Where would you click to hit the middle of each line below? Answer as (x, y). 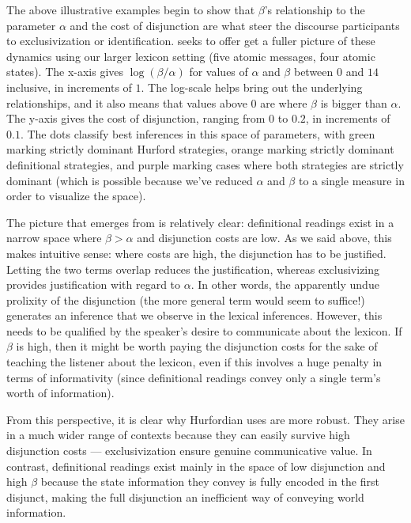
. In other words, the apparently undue (285, 284)
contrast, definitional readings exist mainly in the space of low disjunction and (196, 466)
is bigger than (354, 102)
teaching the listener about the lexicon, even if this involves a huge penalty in (194, 362)
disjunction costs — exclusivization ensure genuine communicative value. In (189, 451)
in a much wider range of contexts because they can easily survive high (178, 435)
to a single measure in (351, 180)
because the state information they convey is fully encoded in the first (210, 481)
